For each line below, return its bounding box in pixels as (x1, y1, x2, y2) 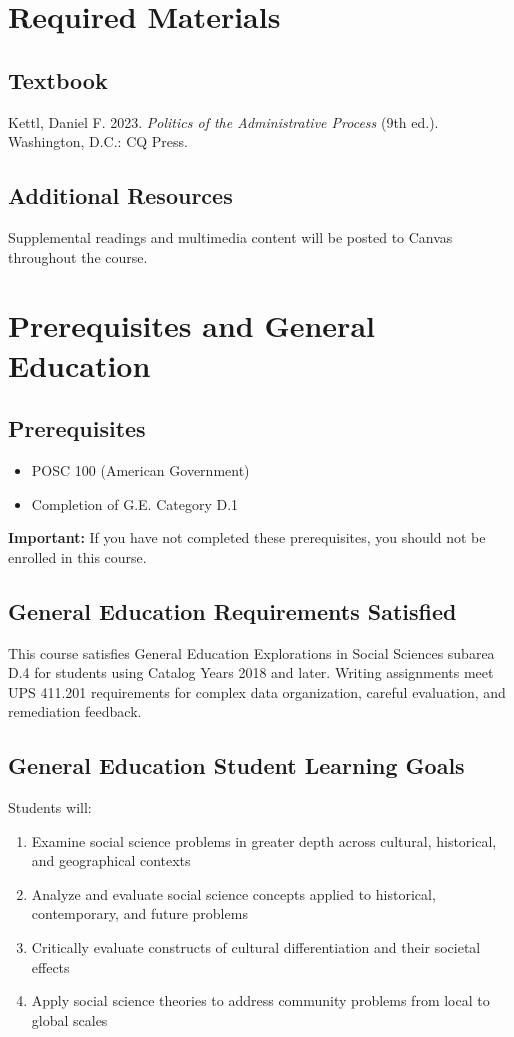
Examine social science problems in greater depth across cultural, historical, (31, 830, 497, 851)
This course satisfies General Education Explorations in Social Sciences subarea (8, 642, 495, 663)
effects (31, 956, 70, 977)
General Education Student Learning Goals (8, 750, 465, 781)
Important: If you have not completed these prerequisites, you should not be (8, 527, 486, 548)
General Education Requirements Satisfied (8, 595, 457, 626)
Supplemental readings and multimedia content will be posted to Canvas (8, 226, 453, 247)
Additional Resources (8, 180, 233, 211)
